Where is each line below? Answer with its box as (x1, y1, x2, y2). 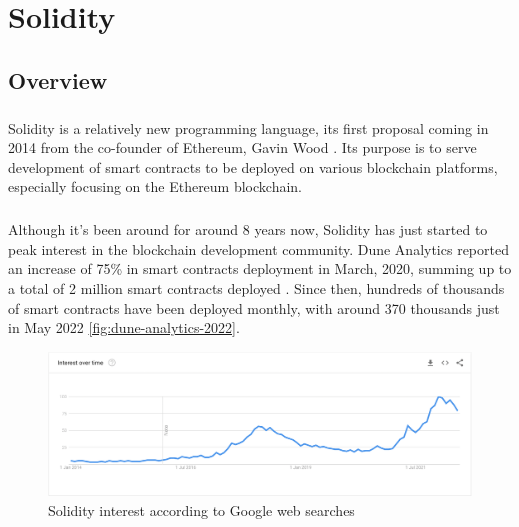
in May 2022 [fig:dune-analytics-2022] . (8, 317, 240, 338)
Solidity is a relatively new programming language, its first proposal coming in (8, 117, 489, 138)
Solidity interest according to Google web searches (48, 499, 355, 520)
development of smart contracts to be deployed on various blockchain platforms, (8, 156, 498, 177)
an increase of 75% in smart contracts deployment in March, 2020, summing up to (8, 258, 512, 279)
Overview (8, 64, 108, 95)
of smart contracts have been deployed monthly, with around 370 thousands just (8, 297, 500, 318)
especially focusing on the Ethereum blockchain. (8, 176, 303, 197)
